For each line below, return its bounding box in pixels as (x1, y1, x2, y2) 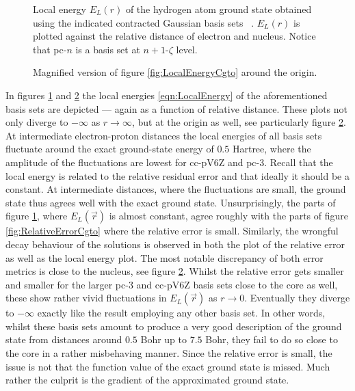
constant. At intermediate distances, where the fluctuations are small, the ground (5, 182, 346, 196)
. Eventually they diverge (244, 291, 350, 305)
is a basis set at (75, 42, 140, 56)
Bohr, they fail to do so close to (205, 332, 338, 347)
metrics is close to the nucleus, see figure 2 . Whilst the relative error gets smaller (5, 264, 344, 278)
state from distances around (5, 332, 122, 347)
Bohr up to (140, 332, 187, 347)
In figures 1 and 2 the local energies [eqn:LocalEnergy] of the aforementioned (5, 87, 328, 102)
